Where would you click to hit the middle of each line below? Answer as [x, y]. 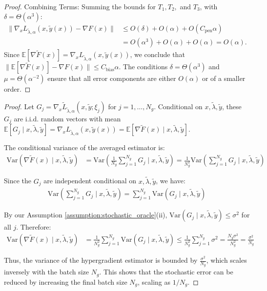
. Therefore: [34, 227]
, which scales [226, 260]
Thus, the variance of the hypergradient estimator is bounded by [101, 260]
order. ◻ [17, 89]
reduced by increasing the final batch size [66, 281]
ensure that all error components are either [112, 78]
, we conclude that [157, 54]
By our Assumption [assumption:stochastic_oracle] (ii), [86, 215]
